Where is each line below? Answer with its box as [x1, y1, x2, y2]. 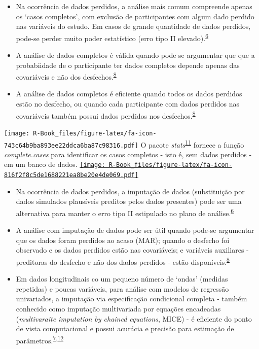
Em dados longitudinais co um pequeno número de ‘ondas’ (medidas [16, 273, 228, 284]
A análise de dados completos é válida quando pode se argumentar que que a [16, 50, 255, 60]
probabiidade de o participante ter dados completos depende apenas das [16, 59, 240, 70]
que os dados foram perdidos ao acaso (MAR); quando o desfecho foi [16, 234, 230, 245]
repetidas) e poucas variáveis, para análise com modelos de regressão [16, 283, 229, 294]
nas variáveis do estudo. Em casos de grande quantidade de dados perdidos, [16, 21, 251, 31]
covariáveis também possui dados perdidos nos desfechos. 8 [16, 109, 196, 121]
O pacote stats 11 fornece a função [140, 137, 244, 150]
